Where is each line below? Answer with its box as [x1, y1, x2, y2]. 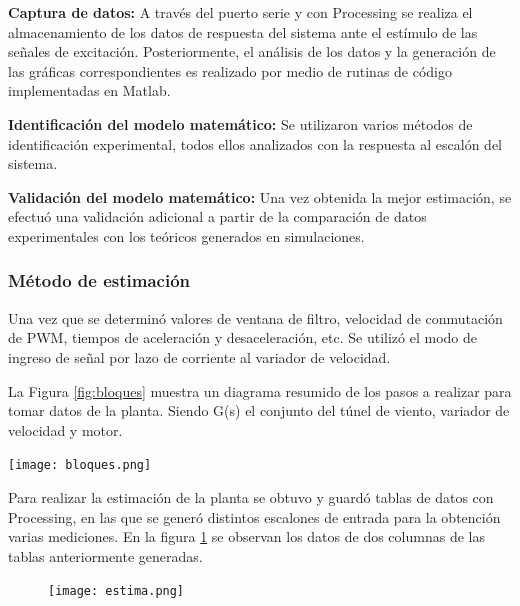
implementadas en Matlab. [8, 80, 171, 101]
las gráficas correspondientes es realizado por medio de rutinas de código [8, 60, 453, 81]
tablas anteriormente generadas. [8, 545, 203, 566]
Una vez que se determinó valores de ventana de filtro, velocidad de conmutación [8, 307, 503, 328]
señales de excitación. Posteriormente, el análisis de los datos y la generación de [8, 41, 496, 62]
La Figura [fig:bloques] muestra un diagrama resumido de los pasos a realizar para [8, 380, 512, 401]
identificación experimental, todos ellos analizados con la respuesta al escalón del [8, 133, 503, 154]
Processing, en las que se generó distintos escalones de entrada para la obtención [8, 506, 501, 527]
